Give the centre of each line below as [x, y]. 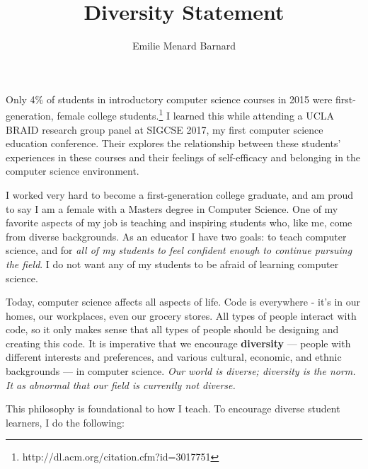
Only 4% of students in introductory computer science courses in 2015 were [169, 99]
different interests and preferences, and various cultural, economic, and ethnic [174, 357]
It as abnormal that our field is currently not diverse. [121, 384]
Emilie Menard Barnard [184, 46]
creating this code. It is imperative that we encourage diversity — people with [178, 343]
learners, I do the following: [65, 422]
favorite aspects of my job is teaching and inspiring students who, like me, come [179, 222]
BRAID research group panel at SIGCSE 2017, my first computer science [165, 129]
